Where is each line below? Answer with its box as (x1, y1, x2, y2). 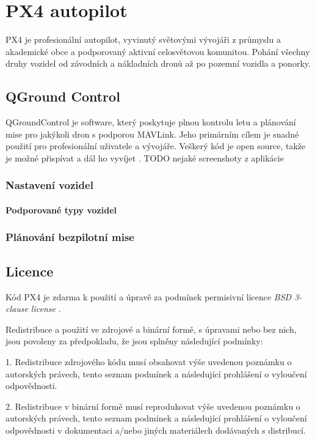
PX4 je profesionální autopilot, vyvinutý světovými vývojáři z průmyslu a (5, 33, 281, 46)
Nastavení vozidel (5, 177, 93, 193)
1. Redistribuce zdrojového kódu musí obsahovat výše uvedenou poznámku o (5, 355, 292, 368)
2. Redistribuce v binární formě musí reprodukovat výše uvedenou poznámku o (5, 399, 300, 412)
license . (31, 302, 61, 315)
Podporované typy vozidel (5, 203, 117, 216)
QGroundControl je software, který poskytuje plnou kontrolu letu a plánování (5, 116, 296, 128)
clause (5, 302, 28, 315)
